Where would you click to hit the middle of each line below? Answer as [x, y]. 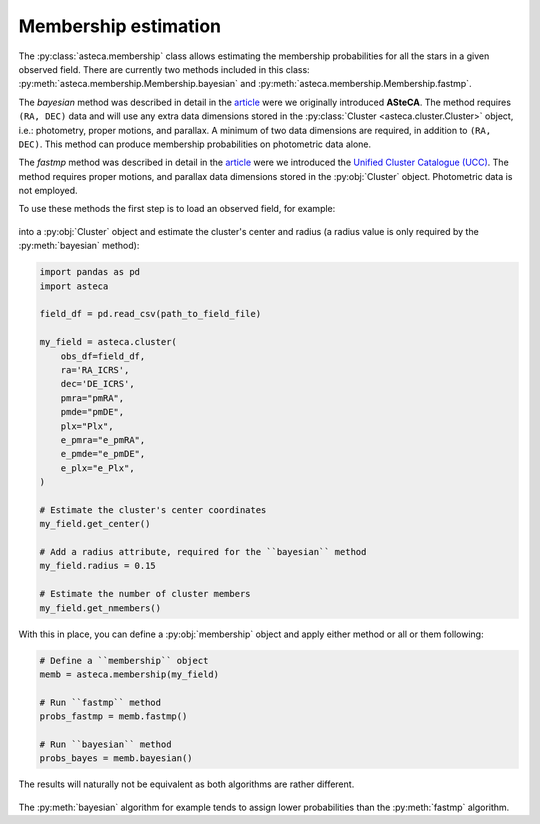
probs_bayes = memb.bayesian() [116, 758]
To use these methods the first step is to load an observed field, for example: [177, 209]
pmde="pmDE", [92, 412]
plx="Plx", [87, 426]
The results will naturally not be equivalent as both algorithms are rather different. [186, 784]
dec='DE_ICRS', [97, 384]
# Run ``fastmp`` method [100, 702]
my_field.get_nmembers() [100, 608]
